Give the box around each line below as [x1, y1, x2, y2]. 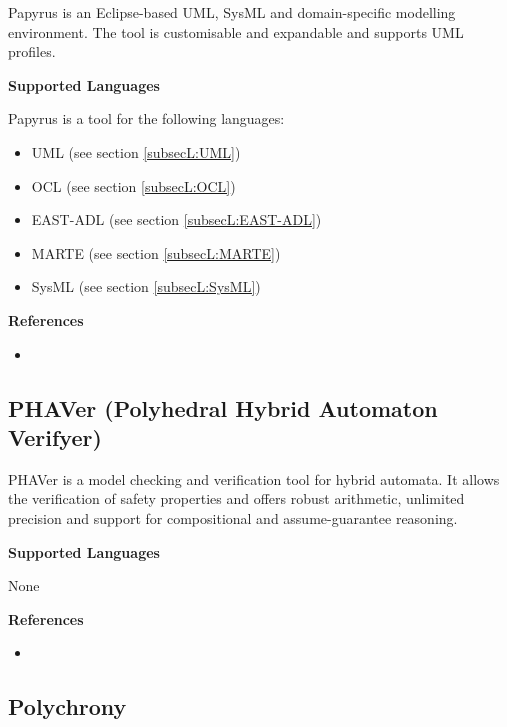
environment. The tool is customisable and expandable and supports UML [8, 21, 464, 42]
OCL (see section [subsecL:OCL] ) [31, 175, 236, 196]
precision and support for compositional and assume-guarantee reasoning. [8, 507, 458, 528]
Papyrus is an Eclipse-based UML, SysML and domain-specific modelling [8, 2, 456, 22]
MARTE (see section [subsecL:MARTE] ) [31, 242, 281, 263]
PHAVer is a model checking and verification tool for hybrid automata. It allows [8, 468, 500, 489]
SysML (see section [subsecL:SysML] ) [31, 276, 261, 297]
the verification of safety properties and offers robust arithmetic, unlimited [8, 488, 465, 509]
